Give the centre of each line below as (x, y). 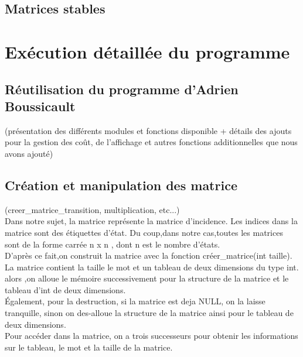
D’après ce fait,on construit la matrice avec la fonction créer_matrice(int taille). (149, 255)
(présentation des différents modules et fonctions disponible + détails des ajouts (148, 130)
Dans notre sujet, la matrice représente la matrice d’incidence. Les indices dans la (151, 221)
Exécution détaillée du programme (147, 51)
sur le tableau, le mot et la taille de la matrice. (89, 347)
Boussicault (40, 106)
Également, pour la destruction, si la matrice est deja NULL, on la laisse (135, 301)
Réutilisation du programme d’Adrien (122, 89)
